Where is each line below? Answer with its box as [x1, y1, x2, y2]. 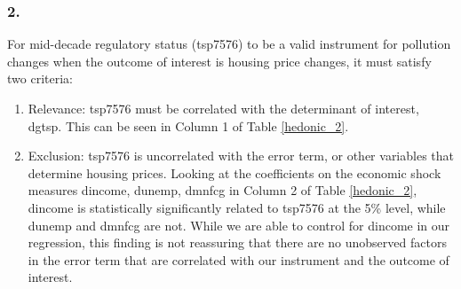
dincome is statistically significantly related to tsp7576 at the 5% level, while [28, 198, 446, 216]
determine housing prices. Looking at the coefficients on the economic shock [28, 163, 441, 182]
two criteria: [7, 69, 73, 88]
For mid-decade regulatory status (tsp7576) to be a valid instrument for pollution [7, 35, 451, 53]
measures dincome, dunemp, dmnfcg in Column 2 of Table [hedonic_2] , [28, 181, 417, 199]
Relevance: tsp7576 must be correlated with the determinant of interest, [28, 99, 419, 117]
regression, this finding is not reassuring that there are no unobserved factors [28, 233, 447, 252]
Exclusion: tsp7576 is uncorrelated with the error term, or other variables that [28, 146, 455, 165]
